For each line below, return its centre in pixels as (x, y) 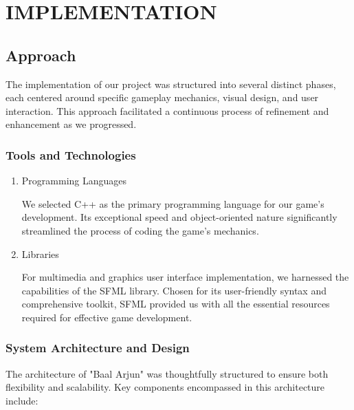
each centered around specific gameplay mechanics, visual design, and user (162, 97)
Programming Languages (74, 181)
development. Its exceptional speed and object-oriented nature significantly (179, 217)
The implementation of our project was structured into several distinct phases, (171, 84)
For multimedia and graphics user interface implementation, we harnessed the (185, 277)
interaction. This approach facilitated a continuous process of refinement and (167, 110)
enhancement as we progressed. (71, 124)
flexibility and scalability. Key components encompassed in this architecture (165, 387)
